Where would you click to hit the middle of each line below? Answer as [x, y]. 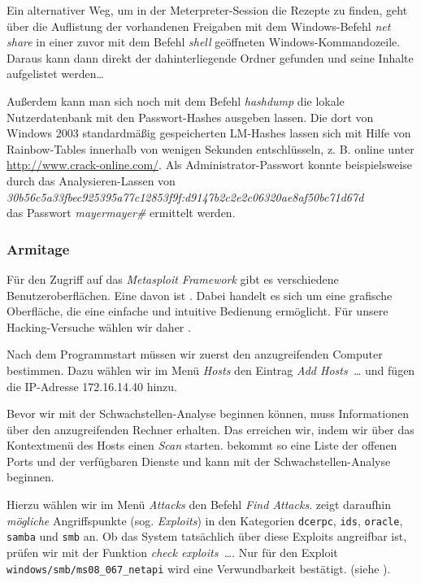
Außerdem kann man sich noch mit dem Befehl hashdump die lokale [176, 100]
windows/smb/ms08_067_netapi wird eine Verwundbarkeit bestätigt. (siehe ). [199, 568]
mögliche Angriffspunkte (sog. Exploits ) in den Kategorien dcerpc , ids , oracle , [205, 520]
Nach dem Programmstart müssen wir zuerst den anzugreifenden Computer [195, 354]
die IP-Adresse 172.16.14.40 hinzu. [92, 386]
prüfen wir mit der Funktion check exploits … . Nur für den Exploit [172, 552]
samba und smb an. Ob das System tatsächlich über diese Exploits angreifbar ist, [207, 536]
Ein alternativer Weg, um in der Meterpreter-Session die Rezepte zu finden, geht [207, 10]
